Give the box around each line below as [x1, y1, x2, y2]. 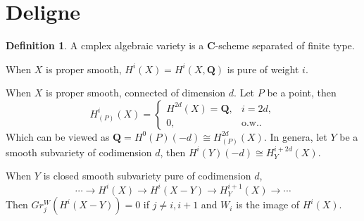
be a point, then [267, 85, 337, 100]
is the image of [236, 197, 300, 212]
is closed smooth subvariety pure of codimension [43, 168, 251, 183]
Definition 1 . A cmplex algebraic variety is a [6, 38, 204, 53]
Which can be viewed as [6, 129, 110, 144]
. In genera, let [263, 129, 327, 144]
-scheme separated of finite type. [215, 38, 355, 53]
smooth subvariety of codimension [6, 144, 152, 159]
